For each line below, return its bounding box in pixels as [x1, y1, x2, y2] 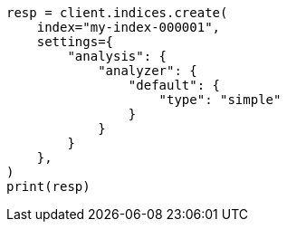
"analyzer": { [98, 63, 197, 78]
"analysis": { [67, 49, 167, 63]
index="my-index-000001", [36, 20, 221, 34]
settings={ [36, 34, 114, 49]
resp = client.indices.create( [6, 5, 228, 20]
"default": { [128, 78, 221, 92]
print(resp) [6, 179, 91, 194]
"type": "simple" [158, 92, 282, 107]
